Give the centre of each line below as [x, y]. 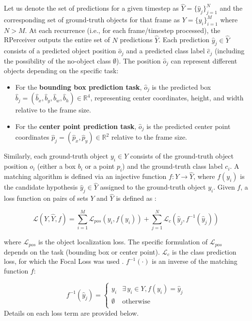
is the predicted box [181, 87]
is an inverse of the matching [195, 261]
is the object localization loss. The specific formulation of [123, 242]
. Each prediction [184, 40]
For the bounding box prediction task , [79, 87]
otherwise [136, 301]
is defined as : [136, 198]
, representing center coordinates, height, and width [167, 98]
